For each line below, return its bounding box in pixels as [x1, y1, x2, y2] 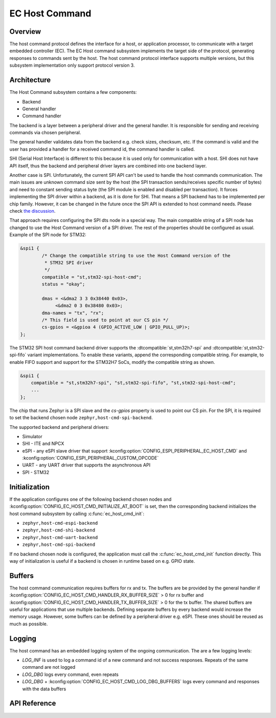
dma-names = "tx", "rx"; [41, 310, 104, 316]
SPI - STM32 [22, 469, 50, 475]
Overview [9, 27, 41, 36]
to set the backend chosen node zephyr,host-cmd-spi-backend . [9, 415, 153, 421]
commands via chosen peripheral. [9, 130, 81, 136]
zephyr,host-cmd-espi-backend [22, 520, 98, 526]
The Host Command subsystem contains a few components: [9, 89, 137, 95]
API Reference [9, 699, 56, 708]
